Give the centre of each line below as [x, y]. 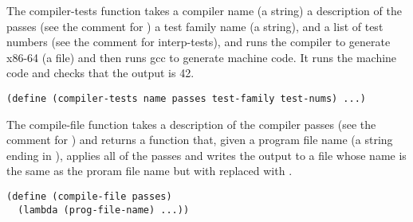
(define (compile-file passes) [89, 197]
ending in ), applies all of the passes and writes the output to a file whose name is [206, 155]
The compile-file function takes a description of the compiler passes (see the [191, 124]
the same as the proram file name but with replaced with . [149, 171]
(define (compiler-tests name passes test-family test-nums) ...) [187, 98]
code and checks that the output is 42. [100, 73]
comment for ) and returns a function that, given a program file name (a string [200, 140]
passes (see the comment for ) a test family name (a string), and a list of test [195, 26]
